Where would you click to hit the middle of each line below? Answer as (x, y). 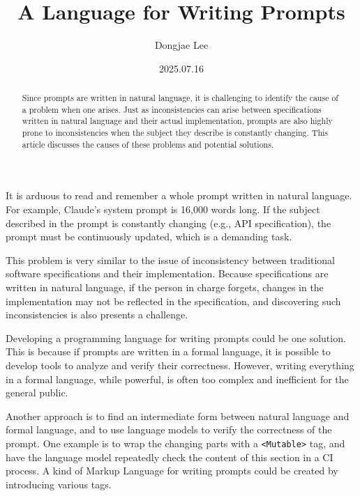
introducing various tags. (59, 484)
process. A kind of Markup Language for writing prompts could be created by (172, 471)
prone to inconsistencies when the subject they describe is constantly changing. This (175, 133)
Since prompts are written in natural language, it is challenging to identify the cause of (180, 98)
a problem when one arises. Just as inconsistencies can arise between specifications (172, 109)
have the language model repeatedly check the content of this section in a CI (170, 457)
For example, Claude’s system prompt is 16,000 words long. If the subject (163, 209)
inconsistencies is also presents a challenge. (97, 315)
